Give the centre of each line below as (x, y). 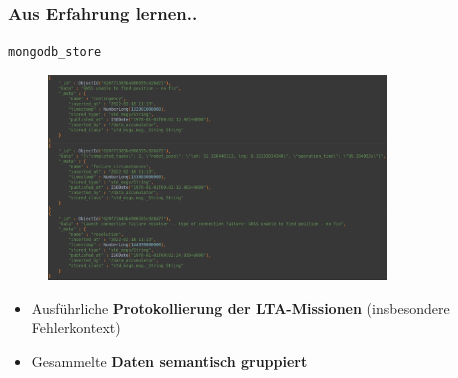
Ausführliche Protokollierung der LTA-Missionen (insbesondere (240, 307)
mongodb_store (55, 52)
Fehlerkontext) (76, 327)
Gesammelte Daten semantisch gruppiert (169, 361)
